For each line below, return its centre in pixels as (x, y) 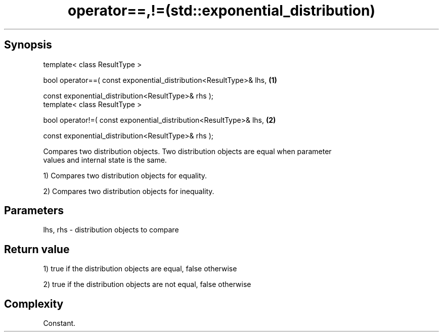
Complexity (34, 304)
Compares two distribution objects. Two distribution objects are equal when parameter (187, 151)
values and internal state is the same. (105, 160)
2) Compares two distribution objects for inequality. (129, 191)
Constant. (59, 323)
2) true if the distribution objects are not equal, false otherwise (147, 284)
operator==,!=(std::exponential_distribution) (221, 11)
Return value (37, 249)
